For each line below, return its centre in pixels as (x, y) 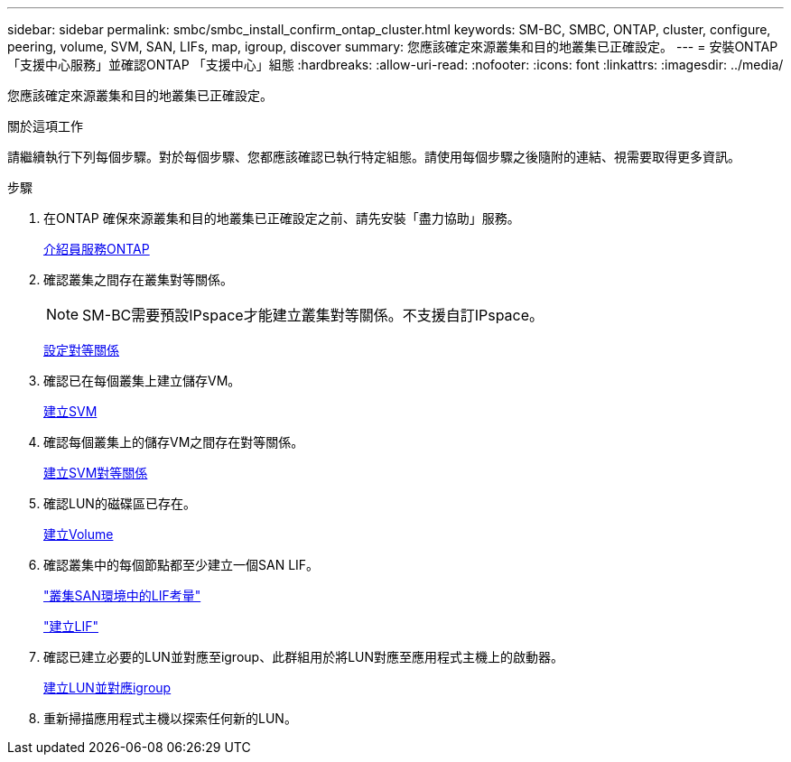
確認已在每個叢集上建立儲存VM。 (142, 381)
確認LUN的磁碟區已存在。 (120, 503)
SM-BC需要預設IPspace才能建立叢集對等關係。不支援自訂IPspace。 (313, 315)
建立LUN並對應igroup (107, 688)
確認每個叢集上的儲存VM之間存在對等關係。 (174, 442)
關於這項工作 (45, 126)
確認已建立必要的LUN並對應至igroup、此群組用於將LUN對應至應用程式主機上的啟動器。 (304, 657)
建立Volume (79, 534)
